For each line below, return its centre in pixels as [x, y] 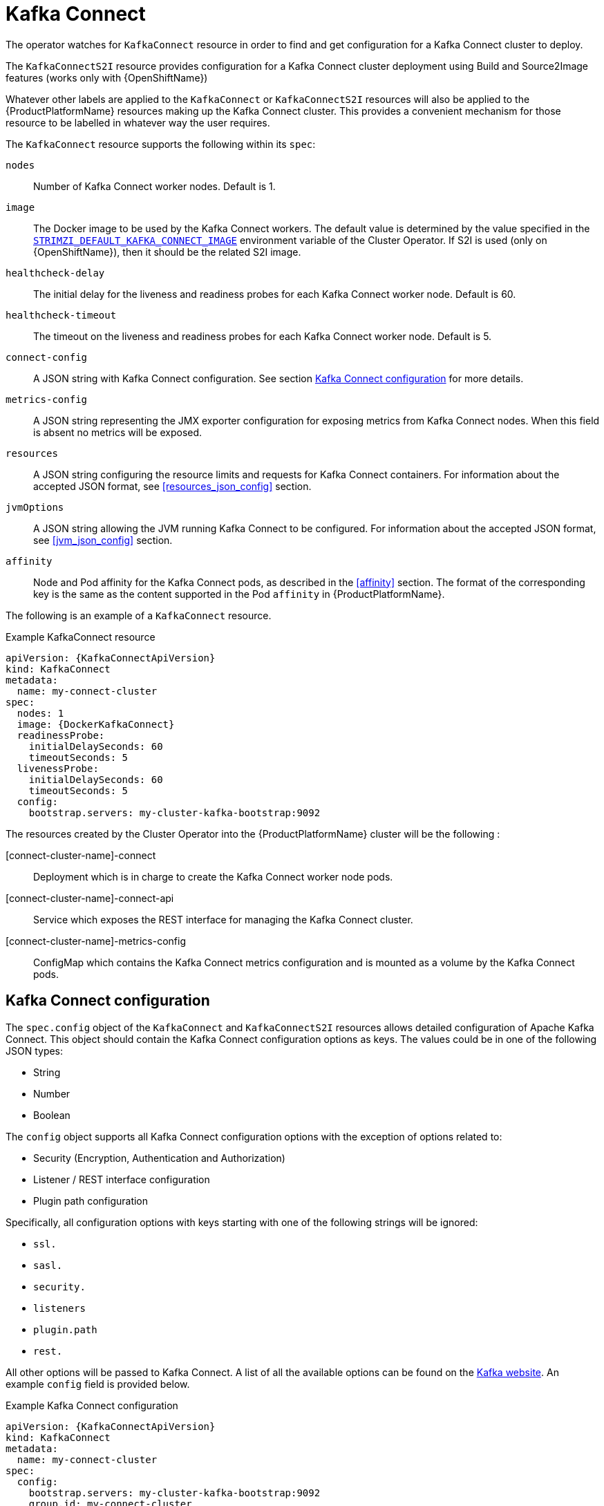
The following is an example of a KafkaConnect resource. [139, 615]
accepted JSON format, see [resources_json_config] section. [172, 486]
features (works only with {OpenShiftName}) [107, 77]
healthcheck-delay [55, 273]
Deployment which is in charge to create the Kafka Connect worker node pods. [213, 876]
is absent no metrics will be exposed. [118, 432]
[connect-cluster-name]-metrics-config [96, 941]
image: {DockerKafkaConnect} [96, 724]
